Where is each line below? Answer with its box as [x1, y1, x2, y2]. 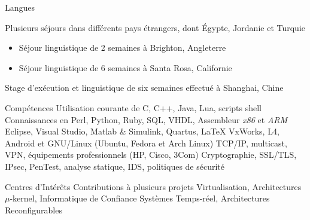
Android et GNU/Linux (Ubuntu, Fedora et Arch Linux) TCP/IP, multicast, [5, 136, 287, 149]
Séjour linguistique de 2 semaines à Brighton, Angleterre [19, 41, 226, 54]
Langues [5, 1, 35, 13]
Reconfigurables [5, 203, 62, 216]
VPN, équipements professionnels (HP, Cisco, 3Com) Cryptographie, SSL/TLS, [5, 148, 297, 161]
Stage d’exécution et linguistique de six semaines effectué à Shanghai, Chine [5, 81, 284, 94]
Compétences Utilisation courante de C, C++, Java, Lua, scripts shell [5, 101, 262, 114]
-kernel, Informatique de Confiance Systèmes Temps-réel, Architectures [10, 192, 270, 204]
